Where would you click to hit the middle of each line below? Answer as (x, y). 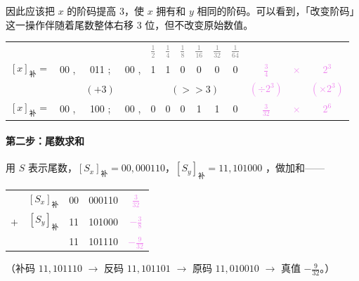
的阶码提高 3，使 (106, 11)
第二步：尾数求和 (45, 141)
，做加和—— (295, 168)
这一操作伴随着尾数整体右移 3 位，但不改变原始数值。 (130, 24)
